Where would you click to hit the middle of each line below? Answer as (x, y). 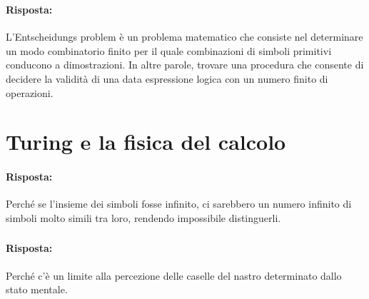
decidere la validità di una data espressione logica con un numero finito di (167, 78)
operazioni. (30, 92)
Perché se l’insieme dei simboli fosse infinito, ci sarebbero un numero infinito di (179, 204)
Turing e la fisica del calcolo (146, 142)
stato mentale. (37, 289)
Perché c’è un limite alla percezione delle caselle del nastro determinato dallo (174, 275)
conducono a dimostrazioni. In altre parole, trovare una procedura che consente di (185, 65)
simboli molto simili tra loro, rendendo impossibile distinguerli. (143, 217)
